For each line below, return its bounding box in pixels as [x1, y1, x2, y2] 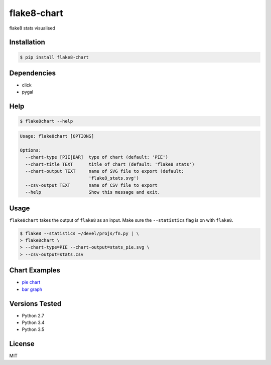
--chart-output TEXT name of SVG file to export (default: [25, 168, 184, 174]
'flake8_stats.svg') [88, 175, 139, 181]
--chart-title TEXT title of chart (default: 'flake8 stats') [25, 161, 195, 167]
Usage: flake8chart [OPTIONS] [20, 133, 94, 139]
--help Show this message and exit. [25, 189, 161, 195]
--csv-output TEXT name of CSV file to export [25, 182, 158, 188]
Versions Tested [9, 299, 62, 308]
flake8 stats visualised [9, 25, 55, 31]
